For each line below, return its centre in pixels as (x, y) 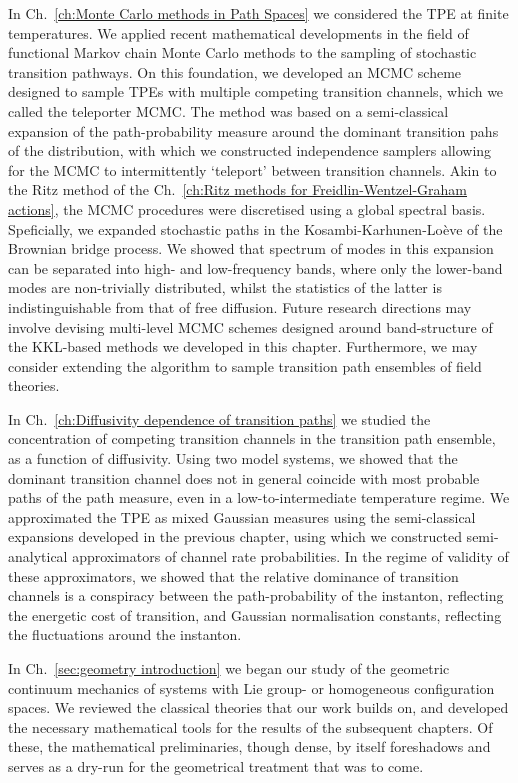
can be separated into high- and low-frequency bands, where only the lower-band (255, 267)
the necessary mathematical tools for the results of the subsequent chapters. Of (250, 726)
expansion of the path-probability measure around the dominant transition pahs (253, 130)
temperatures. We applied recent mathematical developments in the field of (238, 32)
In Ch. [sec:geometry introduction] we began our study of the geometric (229, 668)
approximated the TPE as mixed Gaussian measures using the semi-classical (242, 516)
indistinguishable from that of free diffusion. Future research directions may (240, 306)
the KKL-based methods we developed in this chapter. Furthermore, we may (243, 346)
